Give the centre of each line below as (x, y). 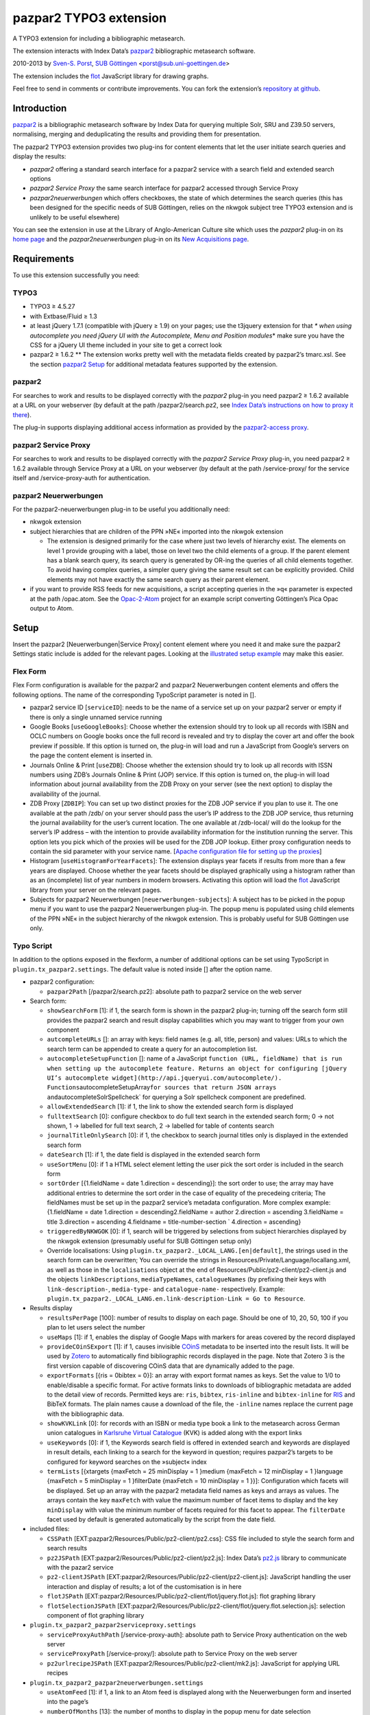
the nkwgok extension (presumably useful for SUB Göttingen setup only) (149, 1241)
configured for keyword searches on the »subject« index (127, 1462)
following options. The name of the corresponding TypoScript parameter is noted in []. (134, 695)
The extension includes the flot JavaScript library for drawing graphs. (111, 76)
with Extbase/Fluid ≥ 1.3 (63, 316)
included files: (50, 1529)
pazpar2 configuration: (62, 982)
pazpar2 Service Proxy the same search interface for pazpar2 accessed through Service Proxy (164, 188)
